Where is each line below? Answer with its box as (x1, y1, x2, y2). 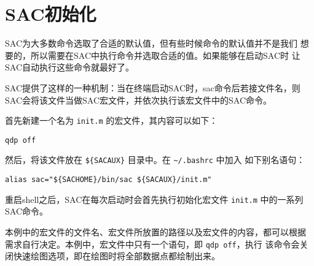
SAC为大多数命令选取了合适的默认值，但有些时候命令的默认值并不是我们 (5, 37, 297, 50)
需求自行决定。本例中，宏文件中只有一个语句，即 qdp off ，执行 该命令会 (5, 237, 300, 250)
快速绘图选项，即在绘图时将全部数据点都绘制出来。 (13, 249, 220, 262)
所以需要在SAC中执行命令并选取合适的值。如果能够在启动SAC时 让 (30, 48, 300, 61)
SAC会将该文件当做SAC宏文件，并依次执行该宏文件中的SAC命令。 (5, 93, 272, 106)
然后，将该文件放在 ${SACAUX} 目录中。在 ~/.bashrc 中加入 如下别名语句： (5, 153, 305, 166)
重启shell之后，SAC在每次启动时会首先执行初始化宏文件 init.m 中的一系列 (5, 192, 304, 205)
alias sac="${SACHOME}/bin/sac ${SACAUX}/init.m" (5, 175, 212, 184)
